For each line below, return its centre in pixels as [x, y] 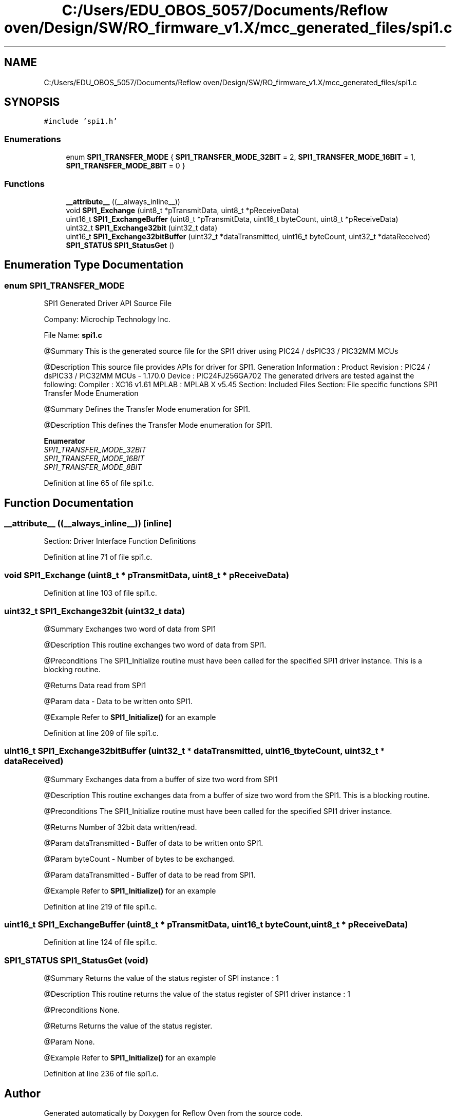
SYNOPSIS [32, 102]
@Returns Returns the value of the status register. [128, 1026]
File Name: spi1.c [73, 335]
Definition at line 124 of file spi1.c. [100, 942]
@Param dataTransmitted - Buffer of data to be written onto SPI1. [154, 843]
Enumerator [64, 441]
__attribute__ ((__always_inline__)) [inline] [88, 523]
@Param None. [69, 1042]
